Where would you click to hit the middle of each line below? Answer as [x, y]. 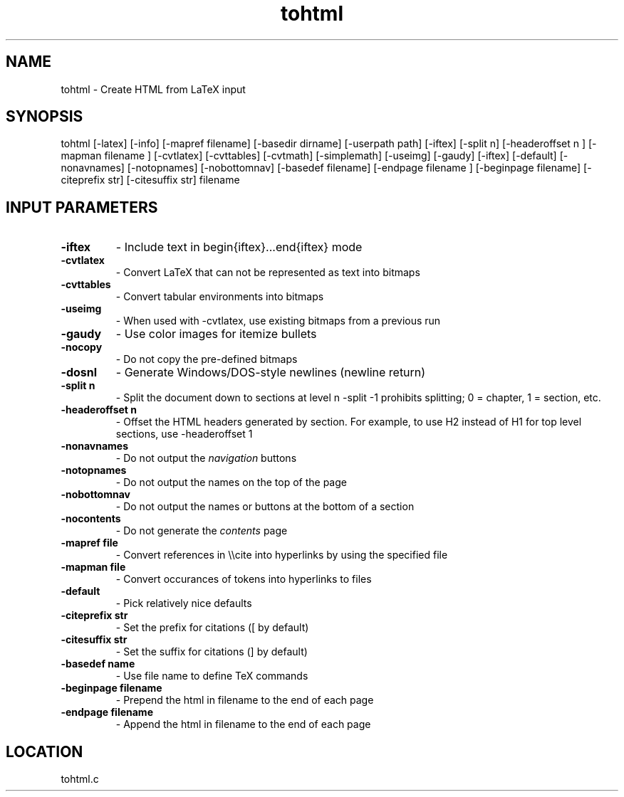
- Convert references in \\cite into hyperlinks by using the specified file [282, 555]
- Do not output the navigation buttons [206, 458]
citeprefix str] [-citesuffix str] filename [150, 180]
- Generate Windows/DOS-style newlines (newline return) [271, 373]
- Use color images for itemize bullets [216, 334]
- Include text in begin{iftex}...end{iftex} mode [239, 247]
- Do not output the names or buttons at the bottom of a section [265, 507]
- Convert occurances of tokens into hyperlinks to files [244, 579]
